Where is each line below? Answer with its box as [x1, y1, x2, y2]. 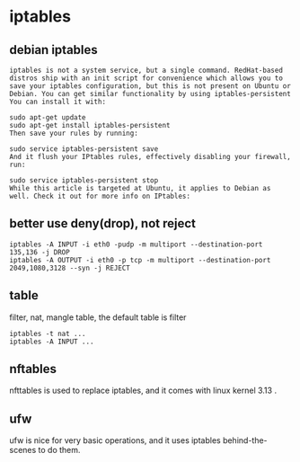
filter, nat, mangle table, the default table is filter [9, 312, 187, 323]
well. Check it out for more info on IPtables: [9, 191, 191, 200]
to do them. [38, 445, 81, 456]
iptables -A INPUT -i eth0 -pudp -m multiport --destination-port [9, 240, 263, 249]
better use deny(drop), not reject [9, 216, 196, 231]
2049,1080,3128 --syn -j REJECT [9, 263, 130, 272]
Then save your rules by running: [9, 129, 139, 138]
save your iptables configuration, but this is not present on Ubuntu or [9, 82, 292, 91]
